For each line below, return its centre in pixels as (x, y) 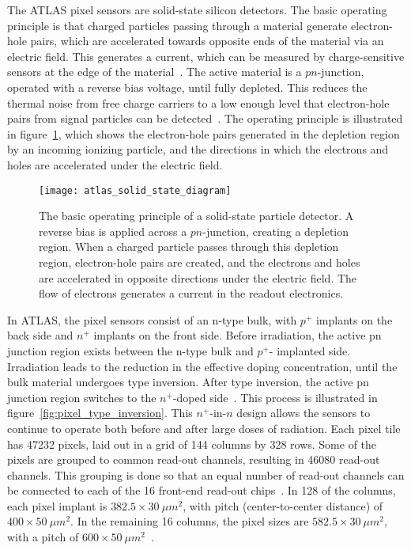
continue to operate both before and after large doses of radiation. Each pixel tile (204, 428)
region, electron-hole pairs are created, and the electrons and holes (200, 262)
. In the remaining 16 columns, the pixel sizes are (190, 521)
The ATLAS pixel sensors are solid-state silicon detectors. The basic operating (197, 9)
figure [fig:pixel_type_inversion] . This (100, 413)
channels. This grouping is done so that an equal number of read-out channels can (206, 474)
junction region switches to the (82, 397)
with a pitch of (43, 537)
